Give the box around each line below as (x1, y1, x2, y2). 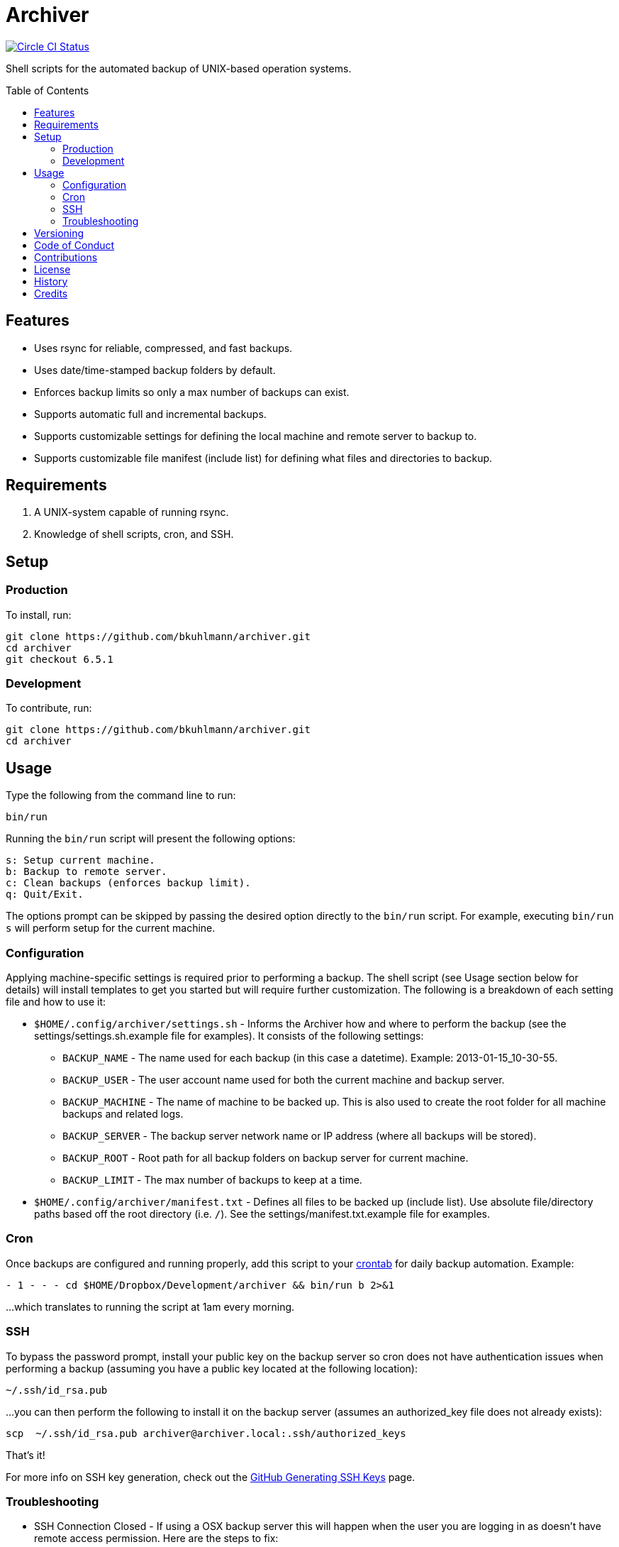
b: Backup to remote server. (6, 866, 167, 878)
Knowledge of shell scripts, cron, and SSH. (34, 528, 234, 541)
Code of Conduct (34, 238, 115, 251)
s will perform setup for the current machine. (6, 922, 216, 935)
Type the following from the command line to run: (6, 789, 236, 802)
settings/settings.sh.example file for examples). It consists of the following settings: (34, 1030, 424, 1042)
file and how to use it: (6, 996, 106, 1008)
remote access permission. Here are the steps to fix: (34, 1532, 279, 1545)
